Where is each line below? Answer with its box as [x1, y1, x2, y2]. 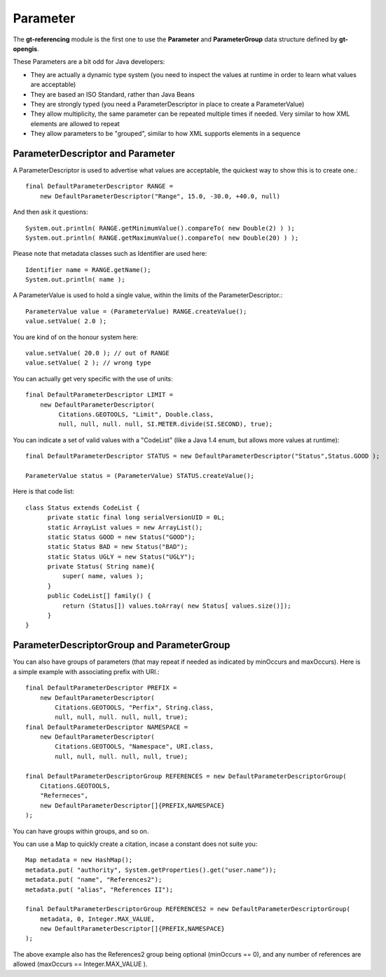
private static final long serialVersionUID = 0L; [47, 514, 226, 521]
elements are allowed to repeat [30, 119, 120, 128]
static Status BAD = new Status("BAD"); [47, 543, 188, 551]
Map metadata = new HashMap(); [25, 856, 133, 864]
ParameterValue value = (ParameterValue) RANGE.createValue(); [25, 307, 247, 315]
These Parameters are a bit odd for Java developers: [13, 57, 165, 66]
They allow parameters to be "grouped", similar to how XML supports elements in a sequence [30, 130, 301, 138]
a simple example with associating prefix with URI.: [13, 667, 160, 676]
